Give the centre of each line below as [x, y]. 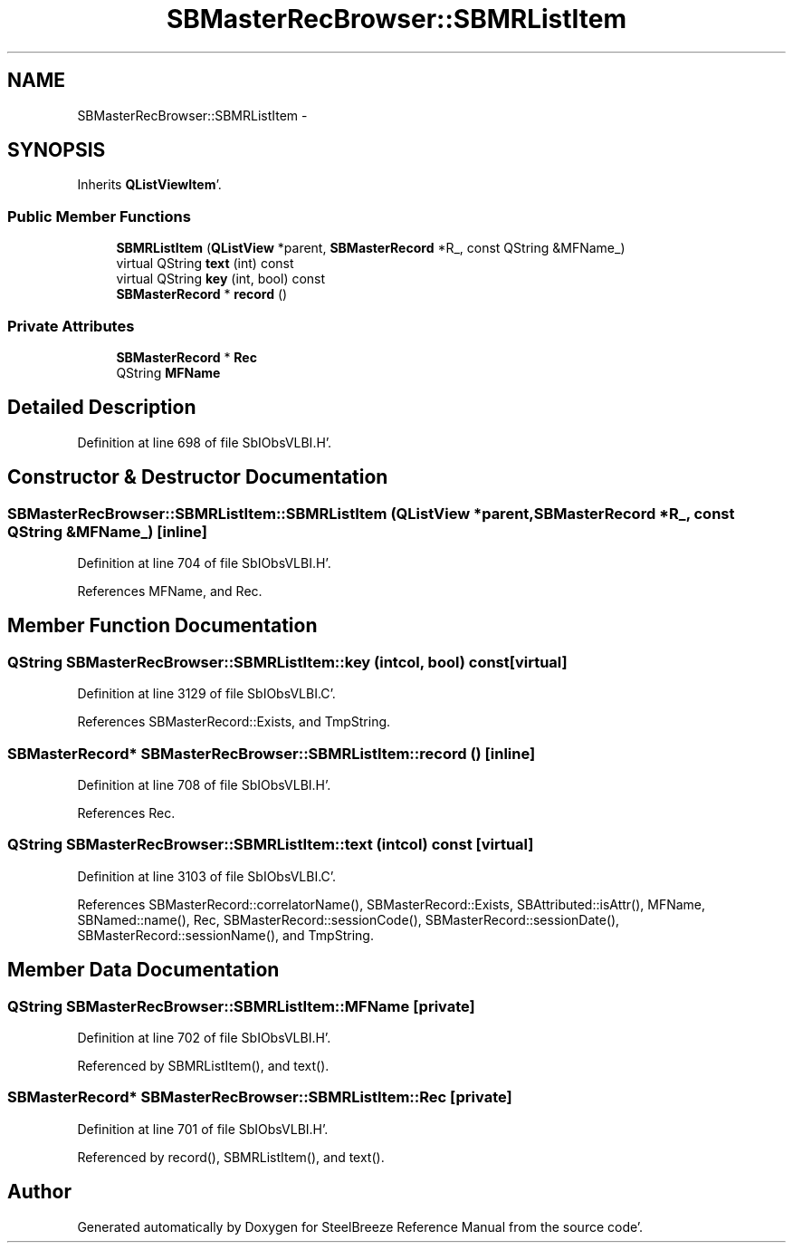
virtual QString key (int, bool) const [221, 279]
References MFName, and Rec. [170, 591]
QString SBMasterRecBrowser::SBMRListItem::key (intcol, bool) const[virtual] [287, 662]
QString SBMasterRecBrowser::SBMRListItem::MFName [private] [241, 1006]
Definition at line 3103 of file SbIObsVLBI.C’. [207, 876]
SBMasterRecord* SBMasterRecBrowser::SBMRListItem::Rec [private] [260, 1097]
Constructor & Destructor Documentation [198, 477]
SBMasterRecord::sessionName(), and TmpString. [225, 935]
